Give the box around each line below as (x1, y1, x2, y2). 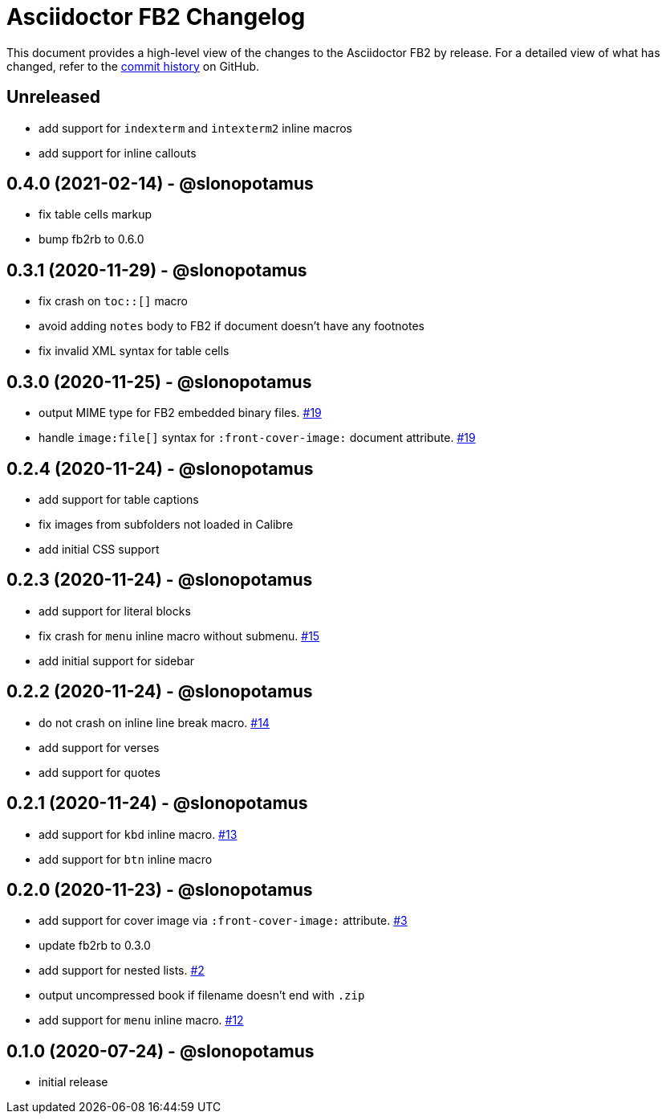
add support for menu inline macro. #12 (39, 1013, 244, 1028)
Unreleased (6, 87, 101, 108)
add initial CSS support (39, 542, 160, 556)
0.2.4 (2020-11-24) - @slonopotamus (6, 458, 314, 479)
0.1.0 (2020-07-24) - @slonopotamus (6, 1040, 315, 1061)
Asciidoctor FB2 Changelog (6, 3, 306, 31)
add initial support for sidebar (39, 653, 195, 668)
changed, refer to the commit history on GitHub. (6, 59, 260, 73)
